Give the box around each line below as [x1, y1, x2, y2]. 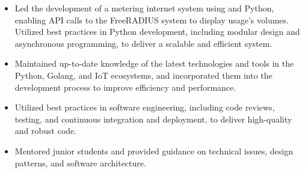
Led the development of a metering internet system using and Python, [14, 2, 274, 14]
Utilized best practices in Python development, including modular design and [14, 25, 300, 38]
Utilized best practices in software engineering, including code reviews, [14, 101, 275, 114]
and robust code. [14, 124, 77, 137]
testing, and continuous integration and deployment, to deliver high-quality [14, 112, 292, 125]
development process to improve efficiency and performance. [14, 80, 236, 93]
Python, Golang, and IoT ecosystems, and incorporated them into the [14, 68, 273, 81]
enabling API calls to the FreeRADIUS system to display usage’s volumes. [14, 13, 289, 26]
